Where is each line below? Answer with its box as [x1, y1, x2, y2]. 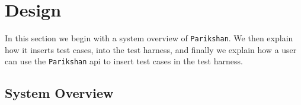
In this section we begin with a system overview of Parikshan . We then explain [5, 32, 293, 44]
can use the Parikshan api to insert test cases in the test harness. [5, 55, 243, 67]
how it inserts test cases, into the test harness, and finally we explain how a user [5, 43, 297, 55]
